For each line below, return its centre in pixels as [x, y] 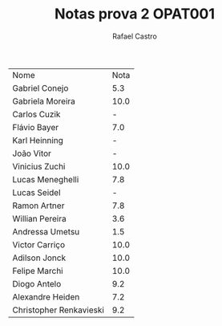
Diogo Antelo [37, 283]
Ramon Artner [38, 206]
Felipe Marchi [38, 271]
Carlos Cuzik [36, 114]
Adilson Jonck [39, 258]
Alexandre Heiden [46, 296]
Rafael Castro [135, 36]
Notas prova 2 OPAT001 [135, 14]
